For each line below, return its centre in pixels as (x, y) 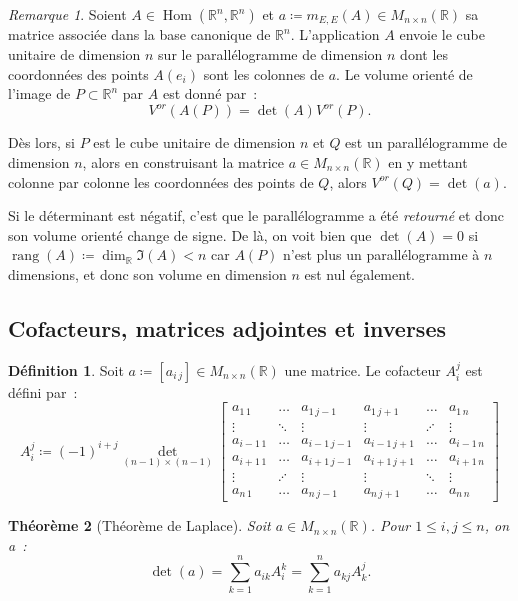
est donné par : (210, 93)
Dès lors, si (41, 142)
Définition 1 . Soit (66, 369)
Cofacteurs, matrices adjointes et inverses (227, 327)
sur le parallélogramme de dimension (270, 54)
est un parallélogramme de (426, 142)
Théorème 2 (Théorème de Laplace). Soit (139, 525)
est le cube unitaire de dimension (194, 142)
